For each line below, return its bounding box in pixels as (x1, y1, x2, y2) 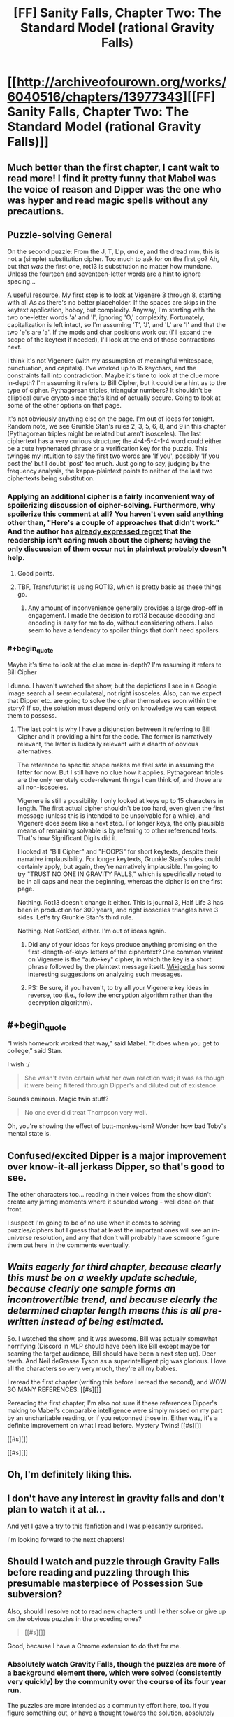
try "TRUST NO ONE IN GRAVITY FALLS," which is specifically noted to (17, 870, 222, 878)
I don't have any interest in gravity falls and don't (7, 1492, 225, 1504)
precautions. (7, 205, 64, 217)
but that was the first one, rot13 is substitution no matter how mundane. (7, 263, 213, 271)
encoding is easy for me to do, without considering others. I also (27, 618, 214, 627)
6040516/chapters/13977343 (7, 89, 183, 105)
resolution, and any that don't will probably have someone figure (34, 1234, 219, 1242)
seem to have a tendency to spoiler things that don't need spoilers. (27, 625, 221, 634)
